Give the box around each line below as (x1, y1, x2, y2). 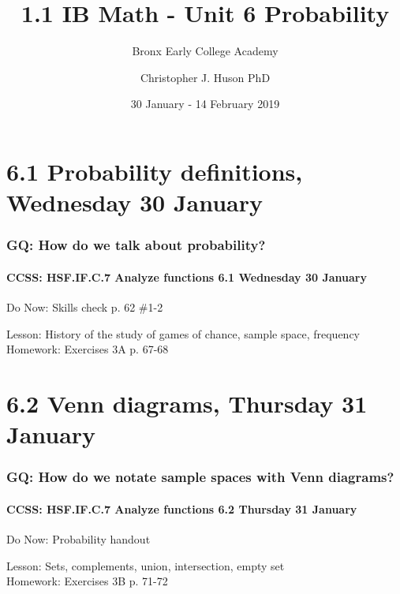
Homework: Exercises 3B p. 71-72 (6, 573, 168, 589)
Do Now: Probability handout (6, 530, 151, 547)
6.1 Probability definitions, (6, 155, 303, 187)
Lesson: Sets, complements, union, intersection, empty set (6, 557, 285, 573)
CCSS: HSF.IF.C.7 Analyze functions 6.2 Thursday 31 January (6, 500, 357, 517)
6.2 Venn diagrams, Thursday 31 (6, 387, 368, 419)
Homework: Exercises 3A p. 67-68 (6, 341, 169, 357)
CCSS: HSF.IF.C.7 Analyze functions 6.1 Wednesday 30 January (6, 268, 367, 285)
